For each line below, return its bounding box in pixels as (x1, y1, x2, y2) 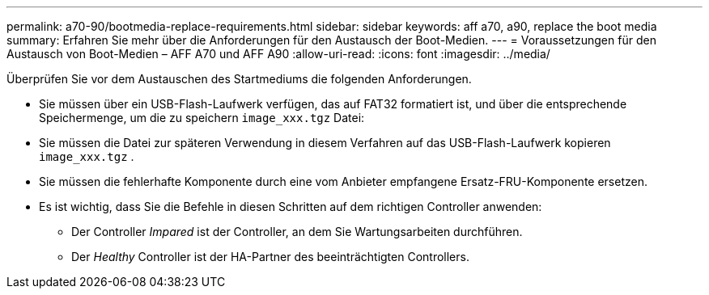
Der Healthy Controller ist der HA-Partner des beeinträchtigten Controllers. (71, 250, 469, 263)
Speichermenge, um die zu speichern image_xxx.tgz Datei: (39, 111, 365, 124)
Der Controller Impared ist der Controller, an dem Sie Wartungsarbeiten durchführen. (71, 225, 523, 238)
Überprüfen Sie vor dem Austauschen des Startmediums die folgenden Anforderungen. (6, 72, 472, 86)
